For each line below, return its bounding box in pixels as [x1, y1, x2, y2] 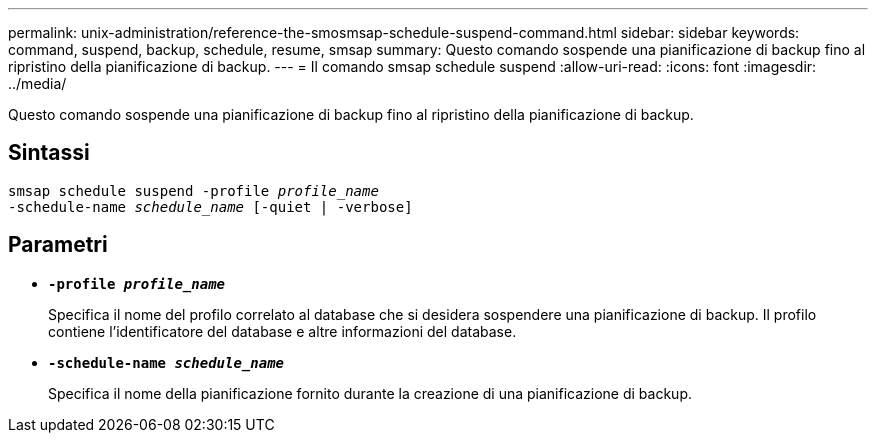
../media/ [8, 75, 67, 92]
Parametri [8, 232, 108, 258]
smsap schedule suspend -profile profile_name [8, 182, 379, 199]
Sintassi [8, 140, 90, 166]
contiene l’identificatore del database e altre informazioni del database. [48, 322, 517, 340]
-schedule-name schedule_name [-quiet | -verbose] [8, 198, 413, 215]
